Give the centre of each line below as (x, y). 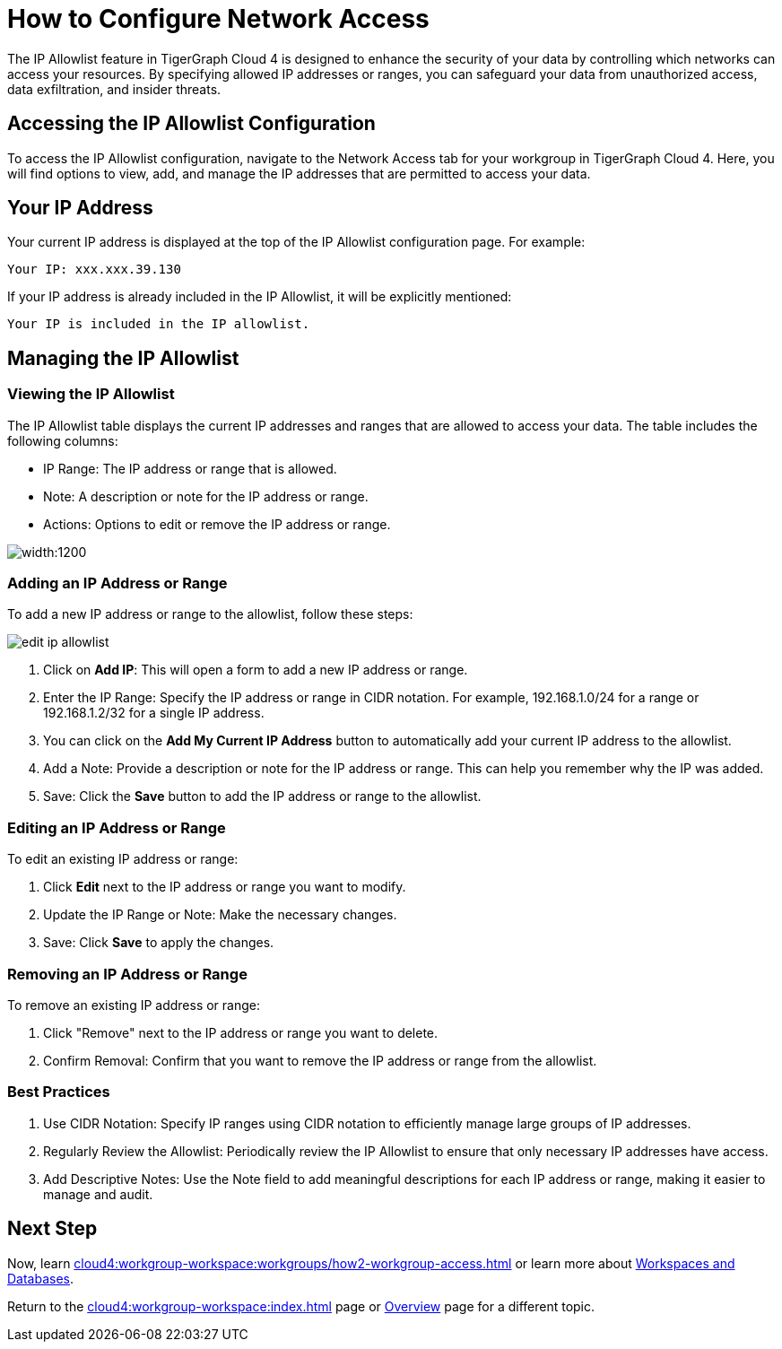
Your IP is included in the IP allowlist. (159, 324)
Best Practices (59, 1092)
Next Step (52, 1229)
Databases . (41, 1278)
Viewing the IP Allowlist (91, 394)
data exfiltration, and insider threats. (114, 89)
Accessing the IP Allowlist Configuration (191, 124)
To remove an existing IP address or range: (134, 1005)
